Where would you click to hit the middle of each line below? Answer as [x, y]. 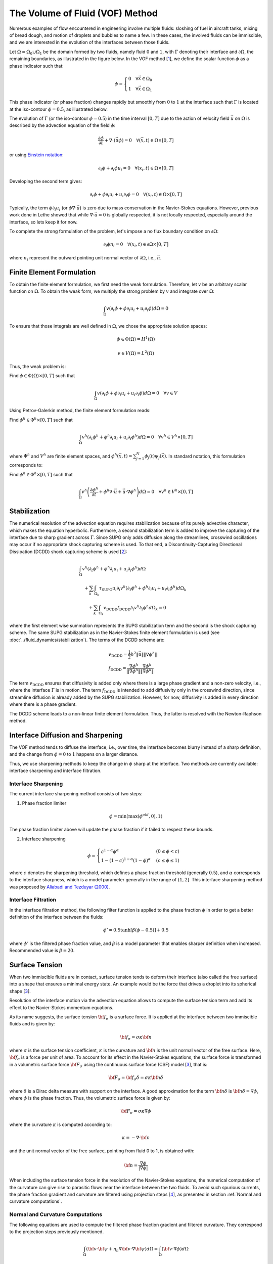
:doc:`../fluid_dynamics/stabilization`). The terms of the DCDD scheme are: [87, 640]
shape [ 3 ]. [20, 991]
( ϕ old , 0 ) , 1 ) [150, 816]
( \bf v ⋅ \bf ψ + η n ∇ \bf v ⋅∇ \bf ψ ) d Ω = [122, 1250]
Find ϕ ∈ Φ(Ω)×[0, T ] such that [42, 376]
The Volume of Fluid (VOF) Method [83, 13]
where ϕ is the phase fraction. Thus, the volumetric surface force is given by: [90, 1098]
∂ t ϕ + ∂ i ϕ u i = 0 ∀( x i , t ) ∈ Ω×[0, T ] [136, 168]
